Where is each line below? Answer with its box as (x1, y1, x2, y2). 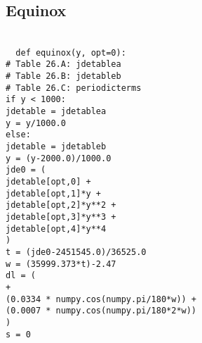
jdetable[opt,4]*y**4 (6, 223, 107, 234)
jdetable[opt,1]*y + (6, 188, 102, 199)
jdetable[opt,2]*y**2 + (6, 200, 116, 211)
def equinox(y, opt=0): (15, 47, 126, 58)
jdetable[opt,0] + (6, 177, 91, 187)
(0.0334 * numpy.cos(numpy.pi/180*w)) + (6, 294, 197, 304)
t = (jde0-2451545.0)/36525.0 (6, 247, 147, 257)
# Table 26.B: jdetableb (6, 71, 121, 82)
